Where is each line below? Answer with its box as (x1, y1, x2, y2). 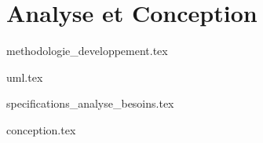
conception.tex (6, 121, 76, 137)
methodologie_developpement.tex (6, 42, 168, 59)
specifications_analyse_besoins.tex (6, 95, 174, 112)
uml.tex (6, 68, 43, 85)
